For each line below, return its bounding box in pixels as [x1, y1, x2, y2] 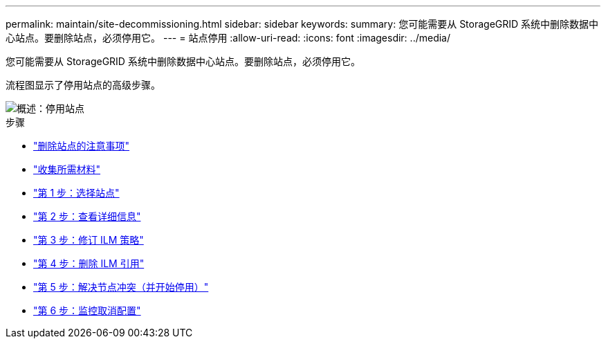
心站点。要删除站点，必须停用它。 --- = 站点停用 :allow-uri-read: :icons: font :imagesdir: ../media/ [6, 32, 451, 44]
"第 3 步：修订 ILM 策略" [33, 234, 144, 246]
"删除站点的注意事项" [33, 140, 130, 152]
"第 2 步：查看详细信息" [33, 210, 141, 222]
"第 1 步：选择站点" [33, 187, 120, 199]
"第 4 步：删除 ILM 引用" [33, 257, 145, 269]
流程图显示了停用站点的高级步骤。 [6, 79, 160, 91]
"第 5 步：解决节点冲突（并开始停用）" [33, 281, 209, 293]
